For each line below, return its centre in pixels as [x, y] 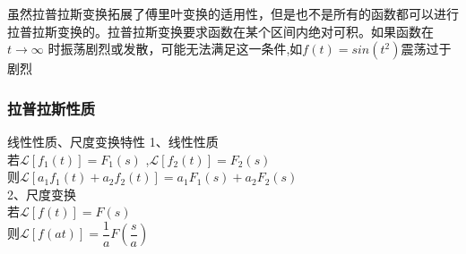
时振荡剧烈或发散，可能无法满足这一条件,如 [175, 49]
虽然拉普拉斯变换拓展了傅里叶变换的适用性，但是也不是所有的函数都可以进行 [233, 13]
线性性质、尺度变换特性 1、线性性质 [113, 141]
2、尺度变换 [42, 194]
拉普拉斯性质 [52, 108]
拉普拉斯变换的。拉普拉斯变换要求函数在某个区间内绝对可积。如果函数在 [220, 31]
